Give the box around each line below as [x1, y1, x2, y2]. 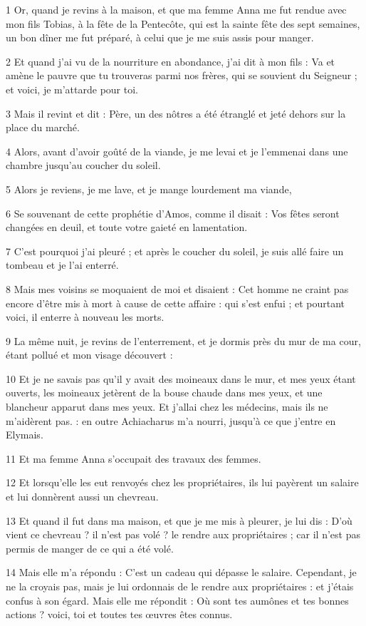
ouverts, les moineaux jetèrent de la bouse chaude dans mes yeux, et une [6, 385, 323, 400]
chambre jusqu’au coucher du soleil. [6, 158, 161, 173]
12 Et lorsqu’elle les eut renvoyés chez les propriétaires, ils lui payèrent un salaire [6, 475, 359, 490]
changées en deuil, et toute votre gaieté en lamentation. [6, 220, 248, 235]
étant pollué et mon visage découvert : [6, 347, 173, 362]
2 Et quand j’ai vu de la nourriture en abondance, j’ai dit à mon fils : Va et [6, 53, 335, 68]
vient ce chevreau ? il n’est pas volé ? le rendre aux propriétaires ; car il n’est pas [6, 527, 360, 542]
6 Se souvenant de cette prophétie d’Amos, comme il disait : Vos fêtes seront [6, 205, 340, 220]
